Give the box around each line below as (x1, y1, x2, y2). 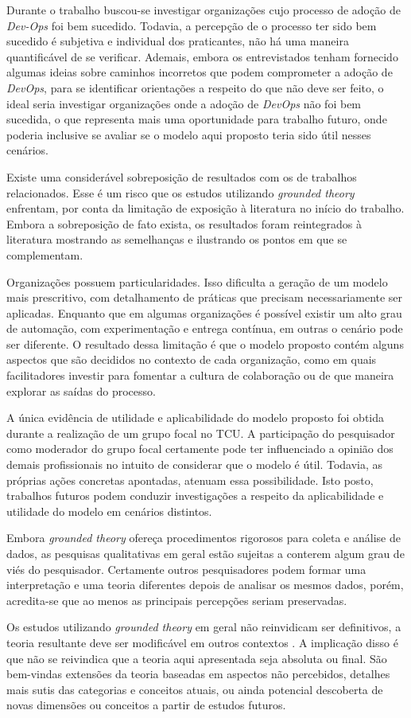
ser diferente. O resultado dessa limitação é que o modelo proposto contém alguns (6, 335, 404, 352)
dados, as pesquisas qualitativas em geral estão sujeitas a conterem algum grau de (6, 545, 405, 561)
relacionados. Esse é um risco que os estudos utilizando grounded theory (6, 184, 355, 201)
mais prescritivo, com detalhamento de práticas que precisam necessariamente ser (6, 289, 403, 306)
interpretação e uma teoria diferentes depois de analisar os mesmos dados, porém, (6, 576, 404, 593)
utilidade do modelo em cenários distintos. (6, 502, 212, 519)
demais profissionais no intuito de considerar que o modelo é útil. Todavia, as (6, 456, 383, 473)
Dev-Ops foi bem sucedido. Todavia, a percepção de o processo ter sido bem (6, 17, 377, 33)
